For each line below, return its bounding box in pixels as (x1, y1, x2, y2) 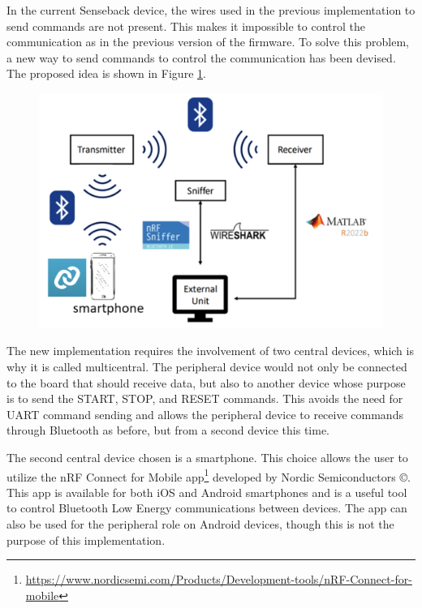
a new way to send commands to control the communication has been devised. (6, 49, 396, 66)
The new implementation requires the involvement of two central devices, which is (6, 342, 414, 359)
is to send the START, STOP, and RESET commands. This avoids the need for (6, 390, 403, 407)
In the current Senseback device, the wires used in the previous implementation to (6, 2, 416, 18)
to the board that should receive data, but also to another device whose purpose (6, 374, 406, 391)
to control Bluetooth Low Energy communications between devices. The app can (6, 499, 407, 516)
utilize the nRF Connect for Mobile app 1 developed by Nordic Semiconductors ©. (6, 465, 411, 485)
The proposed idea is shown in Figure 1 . (6, 65, 206, 82)
